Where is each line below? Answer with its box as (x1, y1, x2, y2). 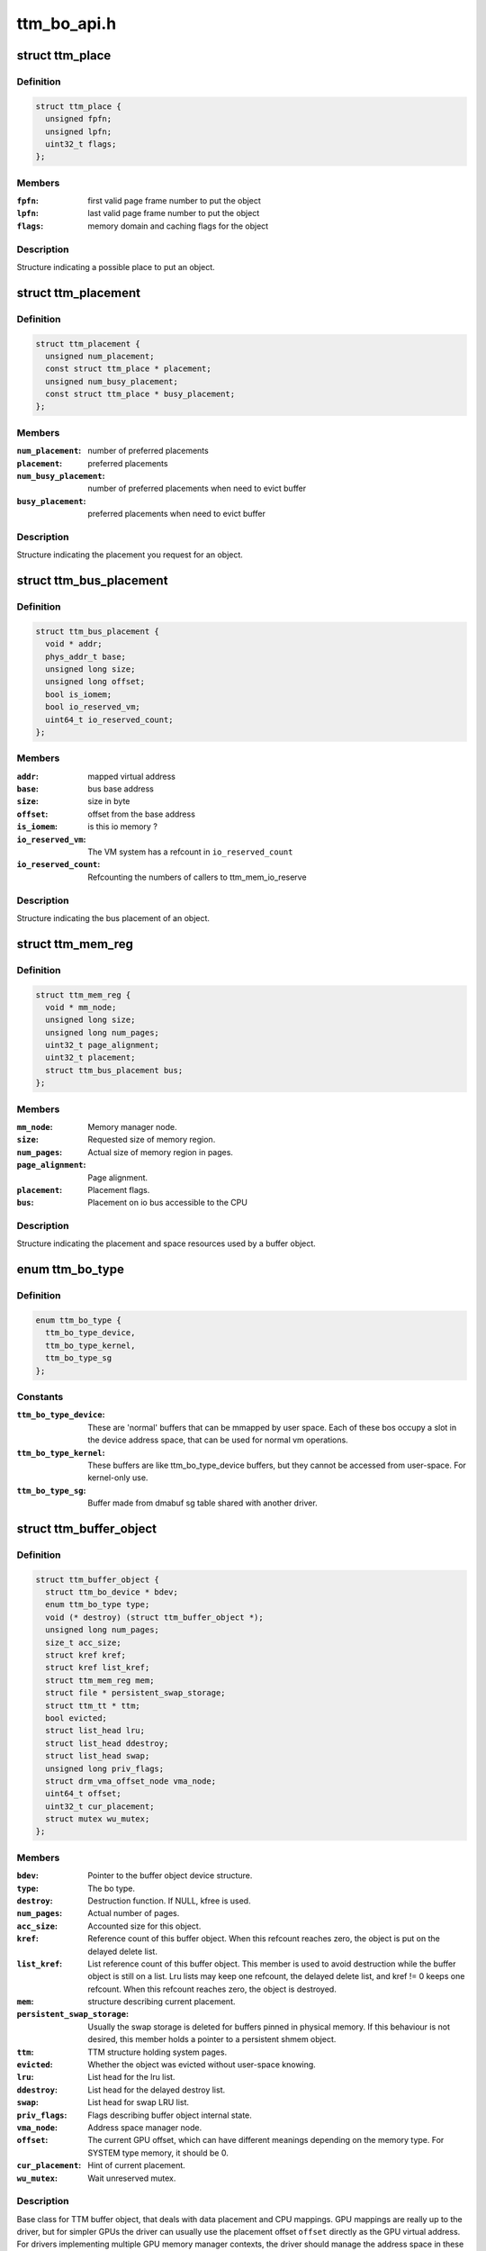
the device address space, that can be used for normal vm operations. (87, 1434, 348, 1445)
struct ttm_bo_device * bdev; (45, 1587, 179, 1597)
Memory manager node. (87, 1122, 177, 1132)
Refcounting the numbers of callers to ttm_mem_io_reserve (87, 872, 307, 882)
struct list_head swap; (45, 1751, 150, 1761)
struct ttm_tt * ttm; (45, 1700, 141, 1711)
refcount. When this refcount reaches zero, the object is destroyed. (87, 1984, 337, 1994)
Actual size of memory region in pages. (87, 1146, 234, 1157)
